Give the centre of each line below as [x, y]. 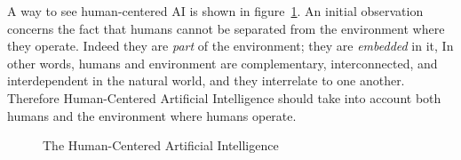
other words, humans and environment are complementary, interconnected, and [223, 63]
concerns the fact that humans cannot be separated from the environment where [226, 28]
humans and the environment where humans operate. [152, 115]
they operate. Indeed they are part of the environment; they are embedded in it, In [230, 46]
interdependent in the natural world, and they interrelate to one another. [206, 80]
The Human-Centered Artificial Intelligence [161, 145]
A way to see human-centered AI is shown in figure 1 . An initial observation [215, 11]
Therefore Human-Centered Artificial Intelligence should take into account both [224, 97]
